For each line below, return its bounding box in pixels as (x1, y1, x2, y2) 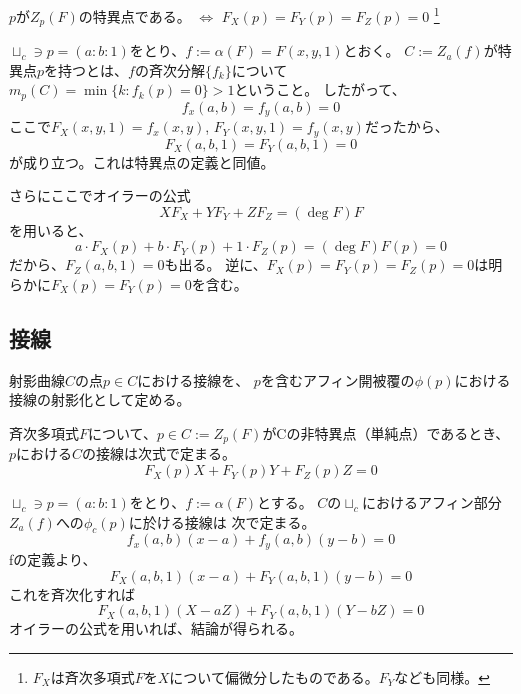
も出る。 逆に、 (164, 254, 267, 275)
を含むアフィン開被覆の (260, 369, 415, 390)
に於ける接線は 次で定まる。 (128, 511, 316, 532)
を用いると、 (9, 219, 93, 240)
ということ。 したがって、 (234, 79, 406, 100)
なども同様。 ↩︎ (394, 666, 491, 687)
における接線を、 (137, 369, 250, 390)
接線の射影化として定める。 (9, 389, 191, 410)
